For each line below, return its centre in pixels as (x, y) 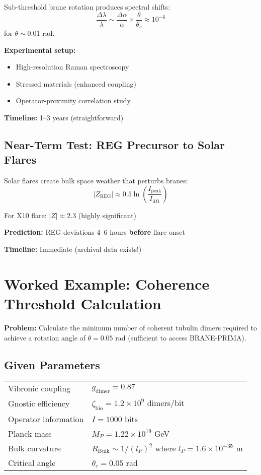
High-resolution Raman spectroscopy (72, 67)
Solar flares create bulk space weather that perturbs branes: (96, 181)
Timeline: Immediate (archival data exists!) (73, 249)
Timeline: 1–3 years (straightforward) (64, 118)
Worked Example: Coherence (107, 283)
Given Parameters (52, 364)
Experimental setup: (40, 50)
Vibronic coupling (39, 388)
